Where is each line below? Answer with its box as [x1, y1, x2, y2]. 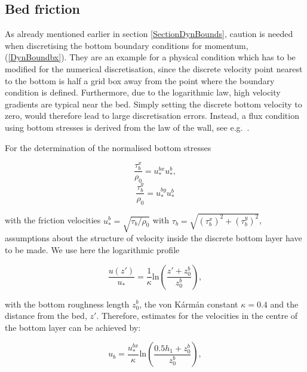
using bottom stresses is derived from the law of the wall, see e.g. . [5, 121, 250, 133]
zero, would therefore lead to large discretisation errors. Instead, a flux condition [5, 109, 299, 122]
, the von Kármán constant [139, 297, 238, 310]
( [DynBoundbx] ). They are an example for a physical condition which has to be [5, 51, 296, 63]
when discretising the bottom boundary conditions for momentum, [5, 39, 248, 51]
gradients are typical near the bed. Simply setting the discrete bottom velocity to [5, 97, 302, 110]
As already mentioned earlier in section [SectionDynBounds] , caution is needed [5, 27, 293, 40]
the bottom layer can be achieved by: [5, 321, 141, 333]
